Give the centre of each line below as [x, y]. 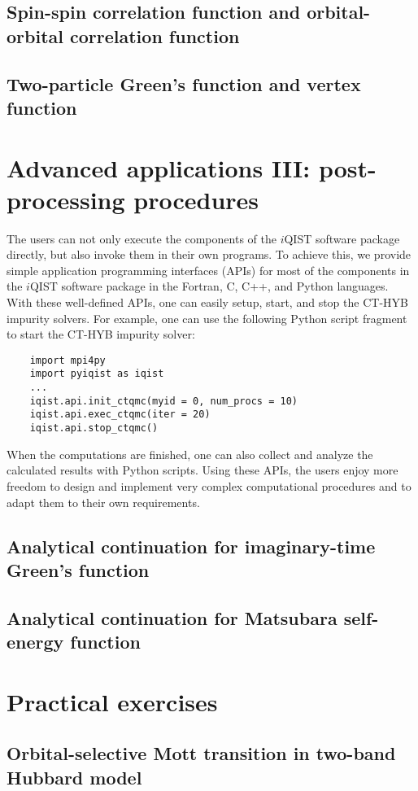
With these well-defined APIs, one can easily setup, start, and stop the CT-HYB [207, 302]
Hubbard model [74, 777]
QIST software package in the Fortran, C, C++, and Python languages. [209, 286]
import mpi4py [67, 360]
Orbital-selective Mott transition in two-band [201, 753]
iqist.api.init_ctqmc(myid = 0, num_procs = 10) [163, 401]
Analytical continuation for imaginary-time [191, 546]
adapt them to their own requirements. [103, 502]
